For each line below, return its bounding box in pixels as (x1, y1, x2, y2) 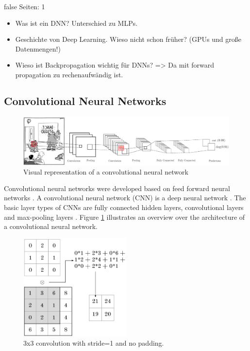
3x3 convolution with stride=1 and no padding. (23, 338, 164, 348)
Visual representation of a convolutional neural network (23, 167, 188, 177)
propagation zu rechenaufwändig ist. (15, 69, 123, 79)
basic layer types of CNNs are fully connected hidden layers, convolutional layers (4, 202, 244, 212)
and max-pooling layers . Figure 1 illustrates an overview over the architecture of (4, 211, 245, 222)
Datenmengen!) (15, 43, 61, 53)
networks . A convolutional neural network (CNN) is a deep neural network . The (4, 193, 246, 203)
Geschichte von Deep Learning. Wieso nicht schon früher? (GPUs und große (15, 34, 241, 44)
